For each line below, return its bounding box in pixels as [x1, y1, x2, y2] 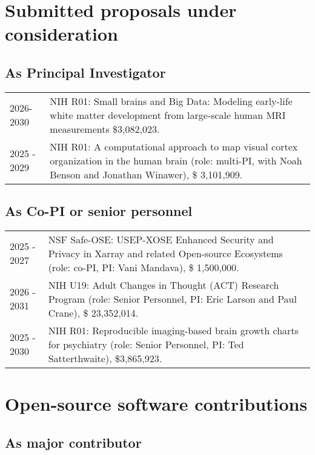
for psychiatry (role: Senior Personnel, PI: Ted [48, 337, 244, 351]
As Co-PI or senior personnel [5, 201, 193, 220]
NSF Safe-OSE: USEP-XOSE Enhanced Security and [48, 232, 274, 246]
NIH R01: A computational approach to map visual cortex [50, 139, 298, 153]
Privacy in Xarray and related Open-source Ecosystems [48, 246, 283, 260]
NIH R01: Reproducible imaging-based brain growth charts [48, 323, 299, 337]
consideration [5, 21, 118, 46]
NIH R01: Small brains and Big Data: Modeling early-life [50, 93, 293, 108]
